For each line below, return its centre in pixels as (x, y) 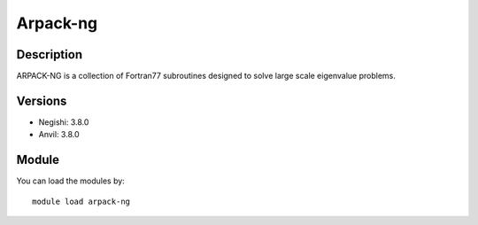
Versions (42, 101)
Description (50, 54)
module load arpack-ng (81, 201)
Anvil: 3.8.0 (59, 135)
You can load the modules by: (71, 181)
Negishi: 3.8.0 (64, 122)
